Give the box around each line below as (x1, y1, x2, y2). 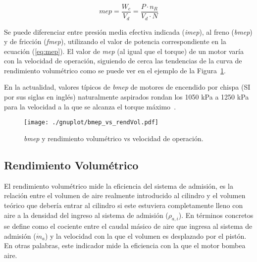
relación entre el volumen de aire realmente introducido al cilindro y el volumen (4, 190, 246, 201)
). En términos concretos (178, 210, 254, 220)
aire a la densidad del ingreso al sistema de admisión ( (4, 210, 168, 220)
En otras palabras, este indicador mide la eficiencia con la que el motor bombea (4, 240, 246, 251)
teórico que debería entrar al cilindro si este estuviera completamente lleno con (4, 200, 243, 210)
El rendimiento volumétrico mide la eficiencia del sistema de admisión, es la (4, 180, 233, 191)
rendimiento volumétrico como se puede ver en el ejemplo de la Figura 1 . (4, 65, 226, 75)
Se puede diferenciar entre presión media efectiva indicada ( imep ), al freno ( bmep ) (4, 26, 253, 37)
